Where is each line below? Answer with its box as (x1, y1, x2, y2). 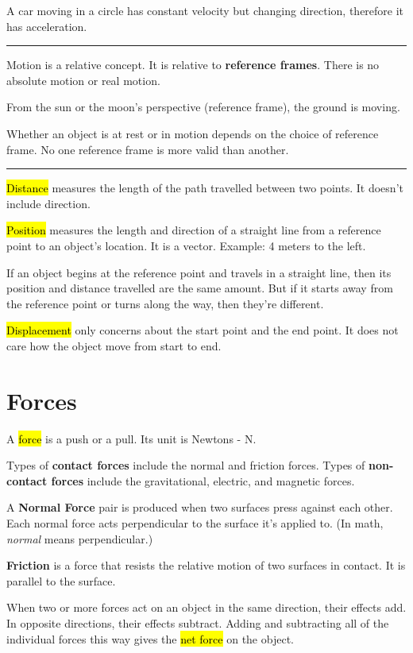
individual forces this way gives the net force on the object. (6, 630, 294, 647)
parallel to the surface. (6, 572, 116, 589)
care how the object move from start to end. (6, 337, 222, 354)
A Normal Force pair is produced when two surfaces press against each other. (6, 499, 393, 516)
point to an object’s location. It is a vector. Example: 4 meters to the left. (6, 237, 366, 253)
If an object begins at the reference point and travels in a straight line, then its (6, 264, 392, 280)
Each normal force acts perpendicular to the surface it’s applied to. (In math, (6, 515, 384, 531)
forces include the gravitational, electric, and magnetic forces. (51, 472, 355, 489)
